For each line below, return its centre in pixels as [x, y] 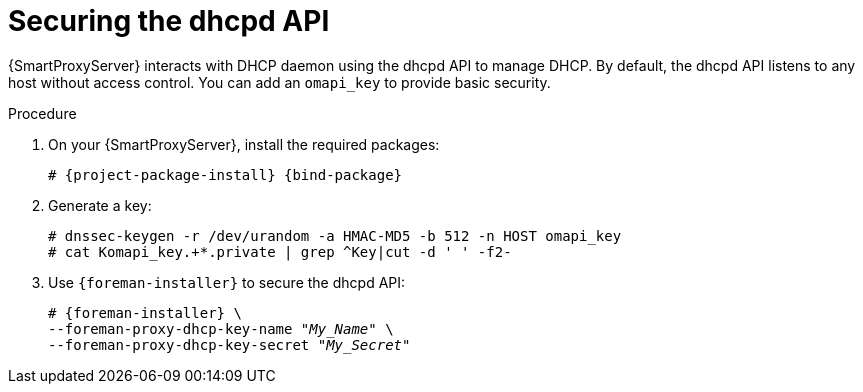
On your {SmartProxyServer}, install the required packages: [244, 144]
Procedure [42, 113]
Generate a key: [100, 205]
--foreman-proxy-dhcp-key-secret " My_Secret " [229, 344]
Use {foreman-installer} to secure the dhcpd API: [227, 282]
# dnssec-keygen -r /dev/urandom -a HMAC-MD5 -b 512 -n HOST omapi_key [335, 235]
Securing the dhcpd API [169, 21]
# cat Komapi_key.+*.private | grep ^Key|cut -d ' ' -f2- [280, 251]
